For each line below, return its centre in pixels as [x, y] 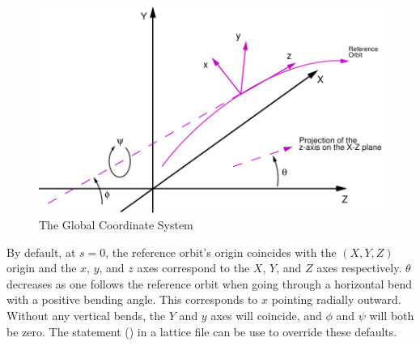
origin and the [42, 268]
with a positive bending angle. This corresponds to [132, 299]
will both [392, 315]
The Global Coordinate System [116, 224]
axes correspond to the [193, 268]
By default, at [41, 252]
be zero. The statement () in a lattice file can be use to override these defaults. [202, 331]
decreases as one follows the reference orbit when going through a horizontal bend [210, 283]
